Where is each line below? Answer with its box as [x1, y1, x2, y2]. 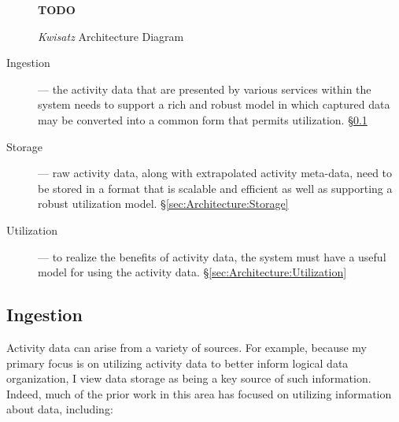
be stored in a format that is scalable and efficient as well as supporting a [38, 180, 393, 196]
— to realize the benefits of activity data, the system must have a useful [38, 248, 386, 265]
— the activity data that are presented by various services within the [38, 80, 371, 97]
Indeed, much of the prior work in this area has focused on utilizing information [6, 385, 392, 402]
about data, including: [6, 401, 113, 417]
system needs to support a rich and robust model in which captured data [38, 96, 390, 113]
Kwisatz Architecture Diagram [38, 28, 184, 44]
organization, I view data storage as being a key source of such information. [6, 370, 371, 387]
